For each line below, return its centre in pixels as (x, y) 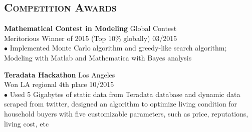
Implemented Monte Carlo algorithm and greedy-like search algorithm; (118, 48)
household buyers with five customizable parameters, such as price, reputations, (126, 113)
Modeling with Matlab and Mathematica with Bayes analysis (98, 57)
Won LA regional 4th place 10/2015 (59, 84)
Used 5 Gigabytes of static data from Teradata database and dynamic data (125, 94)
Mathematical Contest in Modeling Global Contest (90, 28)
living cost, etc (27, 123)
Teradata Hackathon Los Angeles (60, 74)
